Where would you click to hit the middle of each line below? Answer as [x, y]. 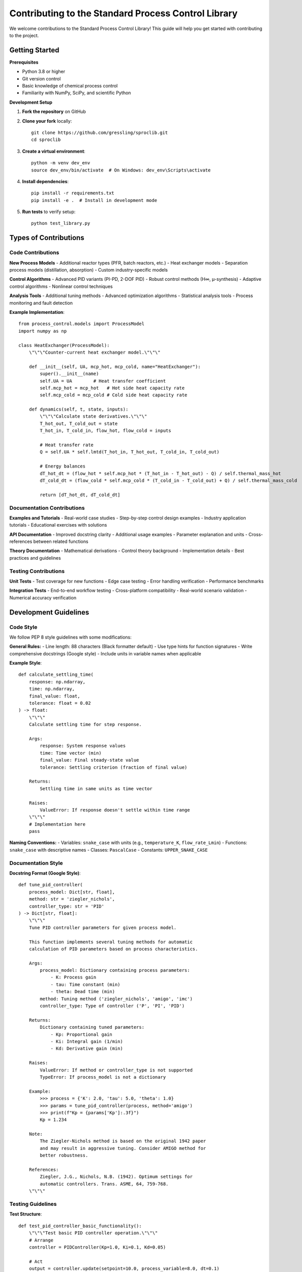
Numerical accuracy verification [43, 597]
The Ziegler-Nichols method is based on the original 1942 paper [123, 1141]
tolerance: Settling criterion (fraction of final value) [114, 767]
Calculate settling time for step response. [85, 725]
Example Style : [26, 663]
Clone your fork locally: [47, 121]
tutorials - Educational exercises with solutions [58, 525]
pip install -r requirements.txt [73, 193]
